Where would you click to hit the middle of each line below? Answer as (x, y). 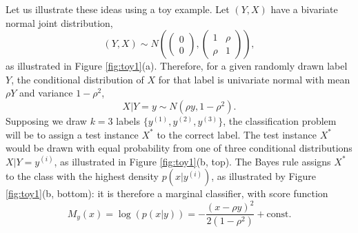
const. (279, 214)
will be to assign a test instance (72, 134)
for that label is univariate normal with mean (254, 79)
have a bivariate (304, 9)
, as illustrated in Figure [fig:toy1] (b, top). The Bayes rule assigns (192, 161)
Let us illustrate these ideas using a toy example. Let (118, 9)
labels (128, 120)
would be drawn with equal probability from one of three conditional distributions (179, 148)
